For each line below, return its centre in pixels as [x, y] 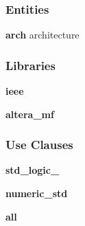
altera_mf [30, 114]
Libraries [31, 65]
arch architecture [42, 35]
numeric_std [37, 193]
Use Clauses [39, 145]
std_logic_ [33, 170]
